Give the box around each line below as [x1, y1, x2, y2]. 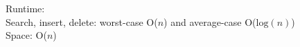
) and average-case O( [164, 14, 256, 29]
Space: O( [6, 28, 47, 42]
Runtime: [6, 1, 45, 15]
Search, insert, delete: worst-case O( [6, 14, 158, 29]
